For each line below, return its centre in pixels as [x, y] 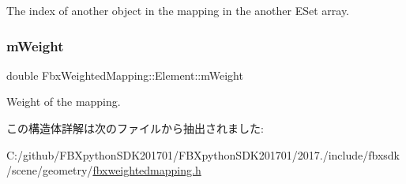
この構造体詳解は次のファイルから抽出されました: [135, 128]
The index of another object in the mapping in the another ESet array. [178, 10]
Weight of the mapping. [64, 101]
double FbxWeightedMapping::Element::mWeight [125, 75]
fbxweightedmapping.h [147, 170]
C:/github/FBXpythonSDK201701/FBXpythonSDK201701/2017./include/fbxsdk [203, 154]
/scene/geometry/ [50, 170]
